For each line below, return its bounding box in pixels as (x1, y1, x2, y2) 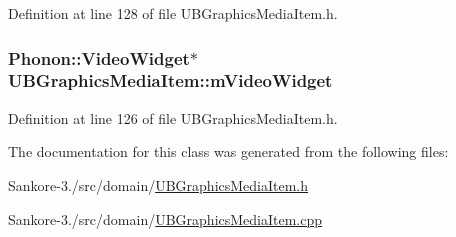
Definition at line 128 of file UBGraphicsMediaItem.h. (8, 3, 338, 23)
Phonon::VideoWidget (8, 45, 190, 70)
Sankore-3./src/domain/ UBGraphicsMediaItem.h (8, 174, 309, 195)
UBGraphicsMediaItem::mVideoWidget (8, 68, 333, 93)
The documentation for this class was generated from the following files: (8, 141, 449, 162)
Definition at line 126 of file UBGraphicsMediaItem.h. (8, 107, 338, 128)
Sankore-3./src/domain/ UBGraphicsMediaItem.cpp (8, 208, 323, 229)
